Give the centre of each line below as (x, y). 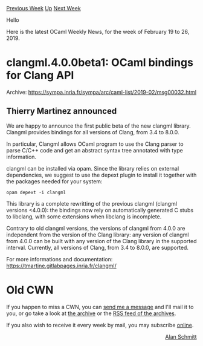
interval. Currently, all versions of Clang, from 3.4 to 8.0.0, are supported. (98, 247)
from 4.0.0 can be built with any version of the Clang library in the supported (101, 241)
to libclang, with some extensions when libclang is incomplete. (84, 217)
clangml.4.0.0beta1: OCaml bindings (100, 63)
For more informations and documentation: (60, 259)
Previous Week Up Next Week (44, 8)
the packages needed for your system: (54, 181)
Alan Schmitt (181, 336)
